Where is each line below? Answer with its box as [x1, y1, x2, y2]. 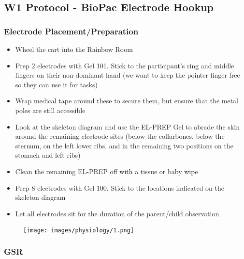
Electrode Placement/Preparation [4, 25, 139, 37]
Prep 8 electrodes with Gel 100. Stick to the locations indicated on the [15, 182, 224, 193]
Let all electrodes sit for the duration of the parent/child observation [15, 208, 219, 218]
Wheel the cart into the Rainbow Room [15, 44, 133, 54]
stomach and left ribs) [15, 150, 81, 160]
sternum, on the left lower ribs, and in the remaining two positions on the [15, 140, 233, 150]
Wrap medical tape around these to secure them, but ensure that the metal [15, 96, 238, 106]
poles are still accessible [15, 105, 86, 115]
